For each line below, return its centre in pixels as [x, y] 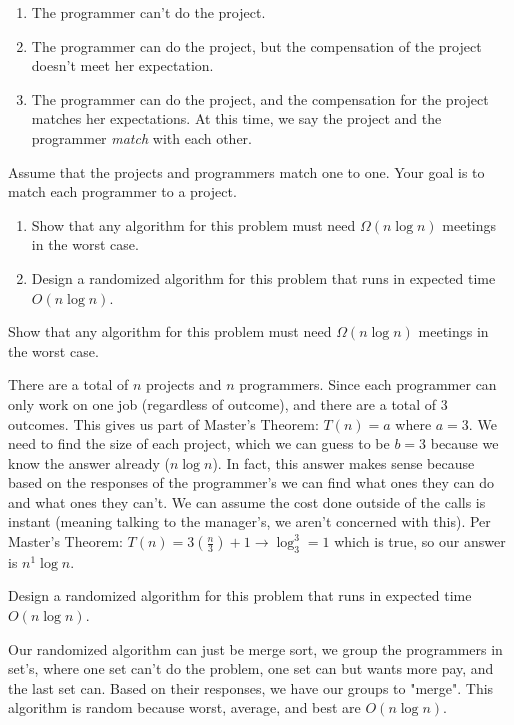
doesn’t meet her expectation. [122, 65]
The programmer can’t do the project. [148, 12]
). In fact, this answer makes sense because [343, 462]
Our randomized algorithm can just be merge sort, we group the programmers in [255, 648]
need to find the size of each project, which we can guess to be [199, 443]
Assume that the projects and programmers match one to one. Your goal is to [246, 171]
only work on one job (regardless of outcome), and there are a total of [222, 403]
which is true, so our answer [420, 541]
